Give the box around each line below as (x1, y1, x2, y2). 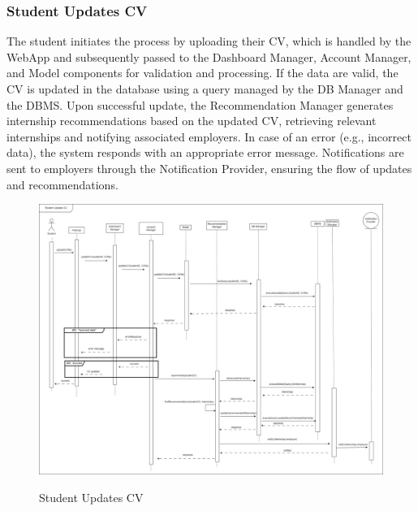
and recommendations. (6, 175, 119, 193)
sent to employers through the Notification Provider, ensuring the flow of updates (6, 159, 412, 176)
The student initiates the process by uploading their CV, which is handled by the (6, 32, 412, 50)
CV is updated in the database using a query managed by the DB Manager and (6, 80, 403, 97)
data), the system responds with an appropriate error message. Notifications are (6, 144, 404, 161)
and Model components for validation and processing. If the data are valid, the (6, 64, 399, 81)
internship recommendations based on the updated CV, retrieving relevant (6, 112, 377, 129)
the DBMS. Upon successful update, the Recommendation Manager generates (6, 96, 394, 113)
